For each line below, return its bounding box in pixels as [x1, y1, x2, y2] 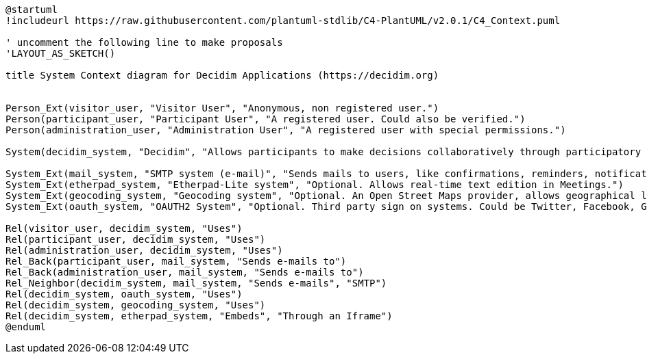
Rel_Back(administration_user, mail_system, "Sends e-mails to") [5, 267, 364, 278]
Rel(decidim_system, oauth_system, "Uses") [5, 289, 243, 300]
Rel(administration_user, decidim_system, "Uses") [5, 245, 283, 256]
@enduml [5, 321, 47, 332]
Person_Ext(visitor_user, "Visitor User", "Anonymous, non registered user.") [5, 103, 439, 114]
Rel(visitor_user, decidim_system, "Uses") [5, 223, 243, 234]
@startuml [5, 4, 58, 15]
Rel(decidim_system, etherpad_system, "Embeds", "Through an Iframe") [5, 310, 393, 321]
